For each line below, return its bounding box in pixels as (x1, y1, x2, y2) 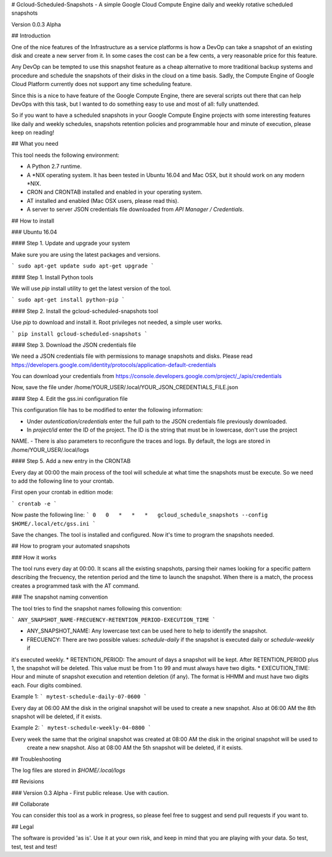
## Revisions (11, 778, 44, 785)
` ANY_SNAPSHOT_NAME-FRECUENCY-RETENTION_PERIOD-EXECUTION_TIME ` (11, 617, 216, 623)
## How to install (11, 217, 55, 224)
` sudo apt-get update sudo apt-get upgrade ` (11, 263, 154, 270)
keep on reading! (11, 129, 55, 136)
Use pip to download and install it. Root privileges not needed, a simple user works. (11, 318, 223, 326)
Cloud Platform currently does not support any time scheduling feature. (11, 81, 192, 88)
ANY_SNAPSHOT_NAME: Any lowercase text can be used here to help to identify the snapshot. (26, 627, 267, 634)
